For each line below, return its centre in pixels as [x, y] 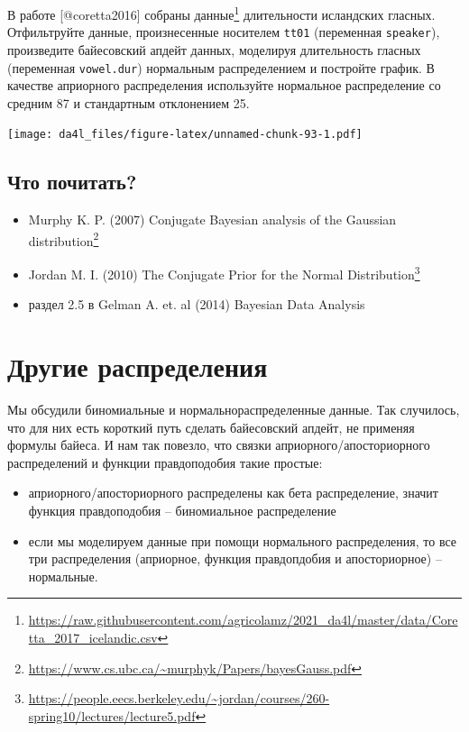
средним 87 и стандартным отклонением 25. [129, 102]
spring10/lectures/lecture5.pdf [112, 715]
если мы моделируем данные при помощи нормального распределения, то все [243, 540]
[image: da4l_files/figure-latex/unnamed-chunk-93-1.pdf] [185, 135]
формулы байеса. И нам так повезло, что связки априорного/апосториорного [219, 445]
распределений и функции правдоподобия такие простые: [165, 462]
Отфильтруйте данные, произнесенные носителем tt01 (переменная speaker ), [224, 32]
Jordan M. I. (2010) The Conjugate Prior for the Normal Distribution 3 [224, 273]
